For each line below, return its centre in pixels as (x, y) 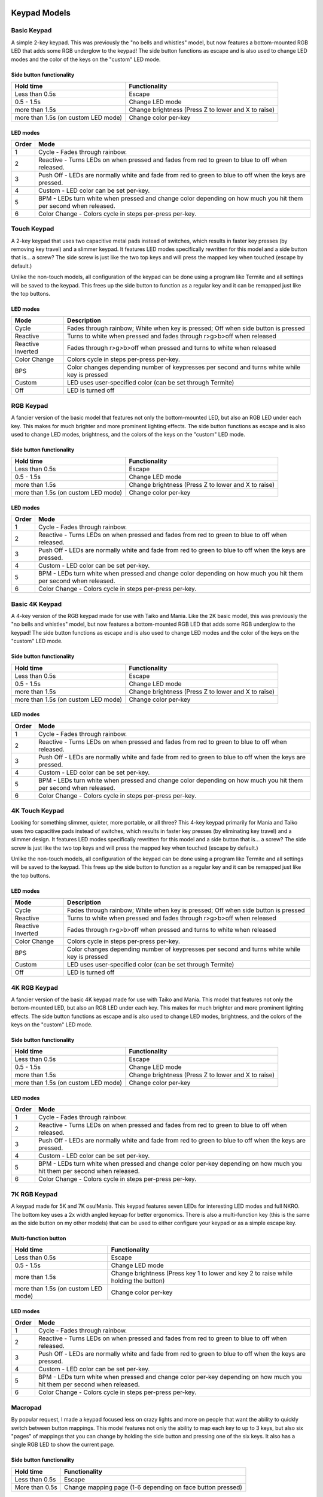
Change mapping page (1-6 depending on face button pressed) (153, 1487)
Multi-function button (39, 1238)
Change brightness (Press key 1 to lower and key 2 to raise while (202, 1274)
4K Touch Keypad (37, 811)
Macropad (26, 1407)
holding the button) (138, 1281)
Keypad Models (41, 13)
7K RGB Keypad (34, 1194)
